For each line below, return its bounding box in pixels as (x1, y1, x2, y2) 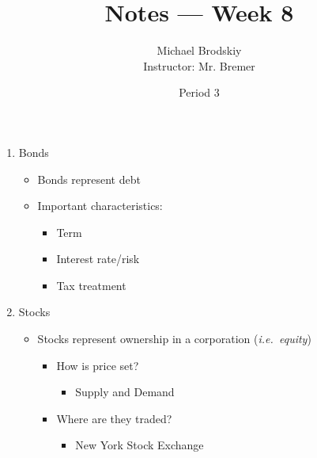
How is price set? (56, 357, 139, 373)
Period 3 (179, 84, 220, 101)
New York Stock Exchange (75, 437, 204, 453)
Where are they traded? (56, 410, 172, 426)
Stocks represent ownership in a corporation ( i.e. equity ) (37, 330, 311, 347)
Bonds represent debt (37, 170, 141, 187)
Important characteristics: (37, 197, 163, 214)
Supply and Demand (75, 384, 175, 400)
